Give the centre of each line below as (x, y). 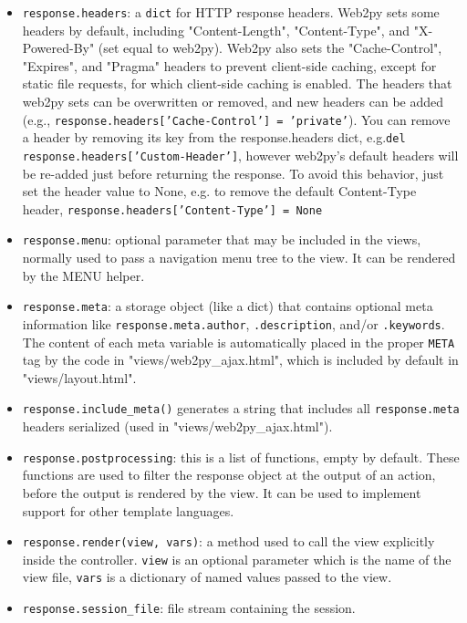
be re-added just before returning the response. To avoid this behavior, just (233, 173)
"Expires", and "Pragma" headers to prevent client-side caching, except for (229, 65)
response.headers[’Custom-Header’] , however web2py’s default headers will (240, 155)
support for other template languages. (128, 510)
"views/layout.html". (79, 377)
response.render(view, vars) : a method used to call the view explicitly (228, 541)
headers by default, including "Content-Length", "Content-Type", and (216, 30)
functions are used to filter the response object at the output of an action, (229, 475)
